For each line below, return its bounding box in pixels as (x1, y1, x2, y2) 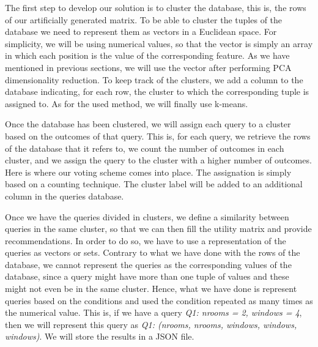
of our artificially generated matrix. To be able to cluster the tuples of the (5, 13, 283, 26)
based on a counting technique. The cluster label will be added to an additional (5, 177, 303, 190)
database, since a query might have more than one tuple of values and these (5, 270, 289, 283)
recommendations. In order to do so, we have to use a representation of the (5, 234, 286, 247)
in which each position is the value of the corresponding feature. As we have (5, 49, 290, 62)
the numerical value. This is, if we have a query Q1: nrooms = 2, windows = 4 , (5, 306, 302, 319)
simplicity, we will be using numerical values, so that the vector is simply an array (5, 37, 313, 50)
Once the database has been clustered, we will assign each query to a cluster (5, 118, 291, 130)
